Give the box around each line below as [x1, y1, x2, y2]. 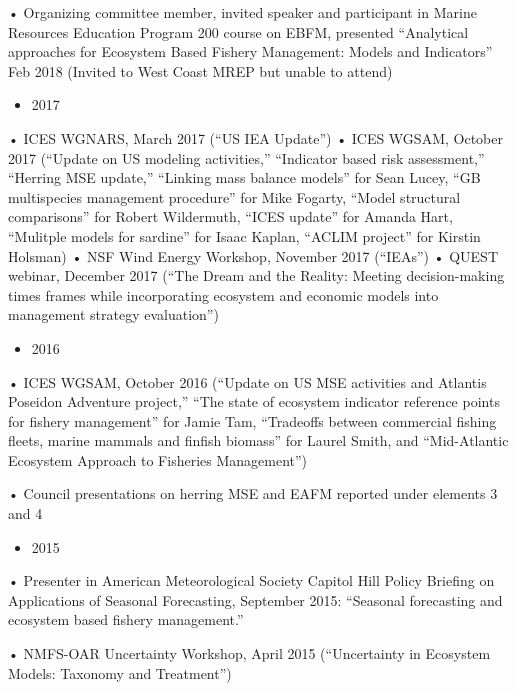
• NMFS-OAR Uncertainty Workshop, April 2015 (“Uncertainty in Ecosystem [8, 643, 491, 664]
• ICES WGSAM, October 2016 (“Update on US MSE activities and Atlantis [8, 371, 487, 392]
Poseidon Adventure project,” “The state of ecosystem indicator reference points [8, 391, 500, 412]
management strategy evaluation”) [8, 304, 219, 325]
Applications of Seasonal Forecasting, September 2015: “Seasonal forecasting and [8, 589, 503, 610]
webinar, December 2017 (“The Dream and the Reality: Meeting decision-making [8, 265, 505, 286]
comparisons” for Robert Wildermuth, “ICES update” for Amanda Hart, [8, 206, 453, 227]
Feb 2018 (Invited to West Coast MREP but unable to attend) [8, 60, 393, 81]
